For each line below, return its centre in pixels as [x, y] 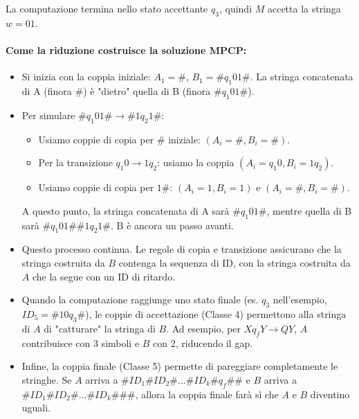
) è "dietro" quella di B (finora [147, 90]
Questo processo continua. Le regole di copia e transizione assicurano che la [182, 249]
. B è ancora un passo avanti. [172, 225]
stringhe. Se [47, 379]
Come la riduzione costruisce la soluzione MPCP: [126, 50]
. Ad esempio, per [204, 328]
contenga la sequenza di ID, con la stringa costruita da [234, 262]
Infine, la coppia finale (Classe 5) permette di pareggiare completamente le [180, 366]
